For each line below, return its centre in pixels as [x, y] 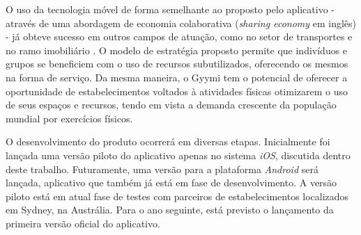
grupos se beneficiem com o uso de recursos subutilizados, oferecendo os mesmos [177, 64]
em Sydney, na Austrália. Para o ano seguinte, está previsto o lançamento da [170, 210]
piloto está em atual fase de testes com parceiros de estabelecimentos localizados [177, 196]
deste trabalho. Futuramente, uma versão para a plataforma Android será [162, 169]
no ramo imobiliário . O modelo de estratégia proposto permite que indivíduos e [177, 50]
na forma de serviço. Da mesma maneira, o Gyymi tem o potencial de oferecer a [177, 77]
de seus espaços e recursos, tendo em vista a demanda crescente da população [171, 105]
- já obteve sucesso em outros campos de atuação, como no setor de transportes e [179, 37]
